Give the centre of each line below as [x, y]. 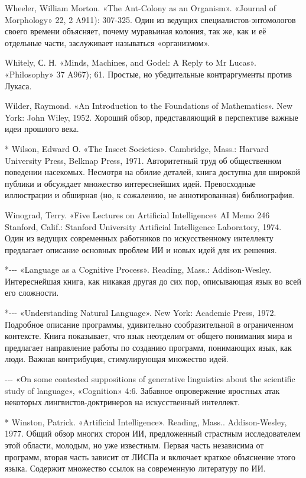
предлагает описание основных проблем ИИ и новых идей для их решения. [141, 249]
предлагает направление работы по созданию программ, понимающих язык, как [148, 347]
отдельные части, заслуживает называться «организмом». [108, 42]
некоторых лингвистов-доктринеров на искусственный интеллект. [122, 402]
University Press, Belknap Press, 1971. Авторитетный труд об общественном [143, 160]
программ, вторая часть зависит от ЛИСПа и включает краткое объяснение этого [150, 456]
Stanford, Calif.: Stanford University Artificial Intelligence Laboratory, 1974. [143, 226]
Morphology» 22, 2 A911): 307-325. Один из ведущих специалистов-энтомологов [150, 19]
